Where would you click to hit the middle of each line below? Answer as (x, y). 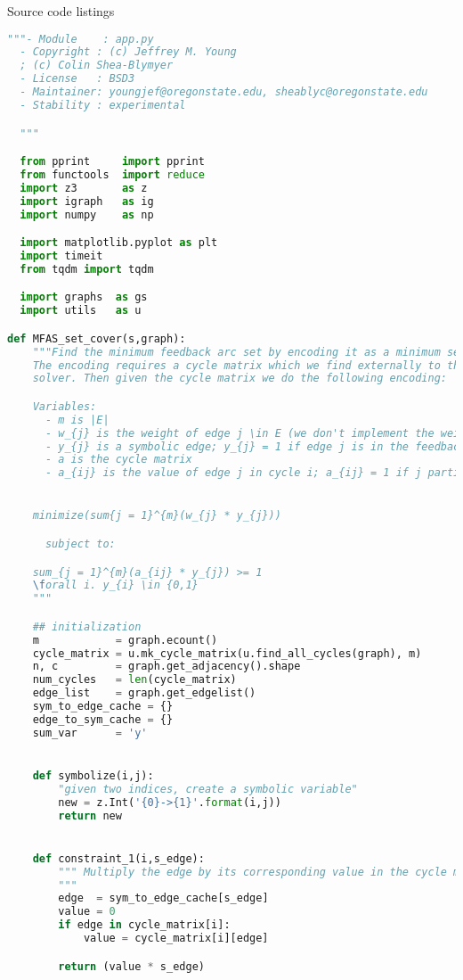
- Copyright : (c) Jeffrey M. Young (128, 52)
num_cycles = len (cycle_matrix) (134, 680)
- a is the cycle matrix (118, 460)
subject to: (80, 544)
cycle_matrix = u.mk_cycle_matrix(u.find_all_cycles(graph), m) (227, 653)
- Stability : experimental (103, 105)
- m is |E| (77, 420)
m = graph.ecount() (125, 640)
